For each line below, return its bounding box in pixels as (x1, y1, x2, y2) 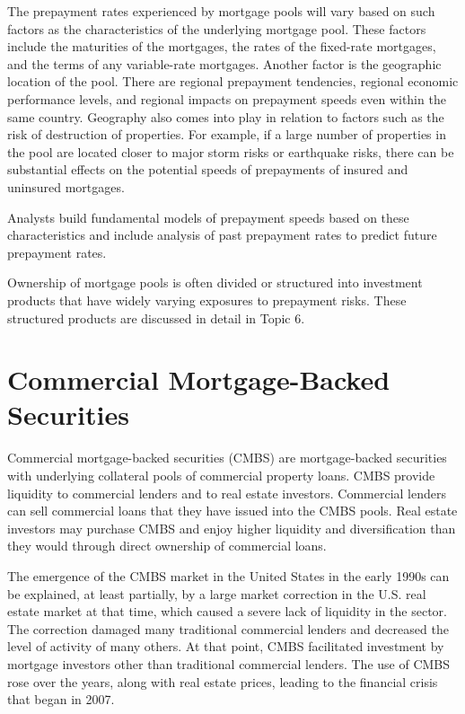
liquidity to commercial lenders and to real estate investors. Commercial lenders (7, 483, 447, 502)
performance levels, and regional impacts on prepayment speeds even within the (7, 89, 446, 108)
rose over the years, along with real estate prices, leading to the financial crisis (7, 672, 438, 691)
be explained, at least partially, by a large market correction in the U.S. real (7, 584, 426, 603)
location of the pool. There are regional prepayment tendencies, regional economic (7, 72, 459, 91)
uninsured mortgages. (7, 177, 125, 196)
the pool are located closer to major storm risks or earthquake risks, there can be (7, 142, 454, 161)
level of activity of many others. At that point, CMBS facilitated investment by (7, 637, 444, 656)
